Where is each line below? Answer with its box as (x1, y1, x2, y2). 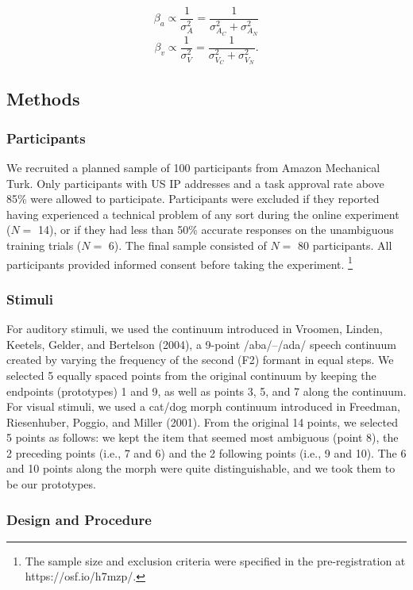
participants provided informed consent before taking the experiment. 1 (6, 253, 353, 272)
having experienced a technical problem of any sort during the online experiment (6, 205, 399, 222)
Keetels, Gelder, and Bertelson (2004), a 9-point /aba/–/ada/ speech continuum (6, 335, 396, 352)
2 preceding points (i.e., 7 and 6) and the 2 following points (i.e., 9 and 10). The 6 (6, 444, 407, 461)
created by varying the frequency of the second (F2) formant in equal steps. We (6, 351, 394, 368)
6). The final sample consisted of (108, 237, 267, 254)
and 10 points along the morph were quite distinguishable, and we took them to (6, 460, 396, 477)
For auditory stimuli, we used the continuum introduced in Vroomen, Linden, (6, 320, 383, 337)
